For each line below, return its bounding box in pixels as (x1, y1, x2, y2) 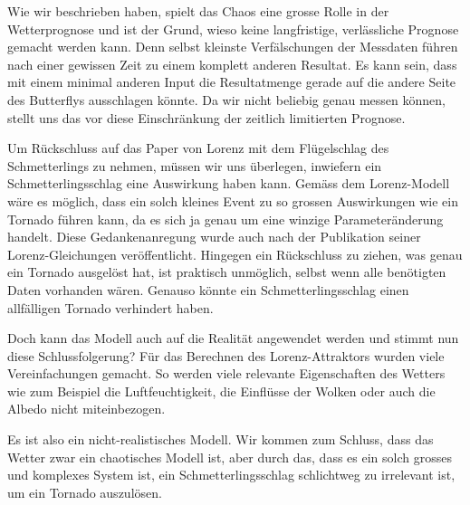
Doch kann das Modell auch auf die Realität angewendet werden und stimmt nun (7, 329, 459, 348)
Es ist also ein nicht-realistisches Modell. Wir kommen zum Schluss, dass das (7, 430, 434, 449)
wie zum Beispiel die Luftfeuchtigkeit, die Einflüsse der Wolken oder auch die (7, 381, 436, 400)
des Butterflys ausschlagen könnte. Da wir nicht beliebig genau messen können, (7, 90, 446, 109)
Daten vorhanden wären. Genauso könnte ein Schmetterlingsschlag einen (7, 280, 409, 299)
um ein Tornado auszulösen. (7, 482, 162, 501)
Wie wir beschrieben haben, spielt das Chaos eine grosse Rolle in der (7, 2, 389, 20)
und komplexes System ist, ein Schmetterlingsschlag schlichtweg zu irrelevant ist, (7, 465, 456, 484)
